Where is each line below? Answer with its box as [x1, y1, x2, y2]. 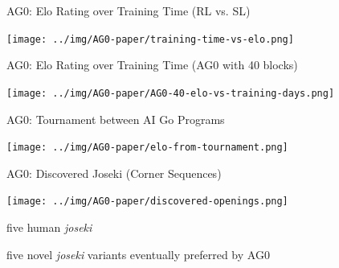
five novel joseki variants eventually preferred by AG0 [6, 245, 270, 262]
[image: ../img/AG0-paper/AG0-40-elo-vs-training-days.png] [6, 87, 335, 99]
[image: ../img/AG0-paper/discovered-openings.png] [6, 196, 288, 208]
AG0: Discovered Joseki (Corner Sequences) [6, 164, 222, 181]
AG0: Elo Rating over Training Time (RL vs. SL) [6, 2, 251, 19]
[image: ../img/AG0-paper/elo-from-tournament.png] [6, 142, 288, 154]
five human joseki [6, 219, 92, 235]
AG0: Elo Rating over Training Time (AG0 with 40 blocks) [6, 56, 298, 73]
